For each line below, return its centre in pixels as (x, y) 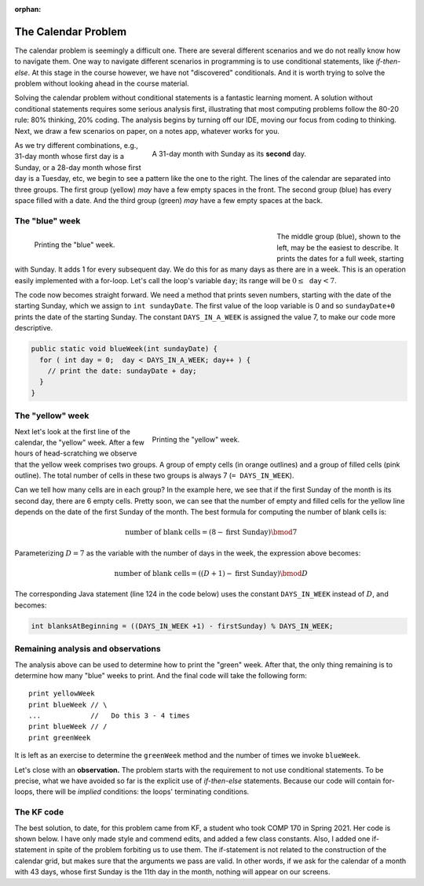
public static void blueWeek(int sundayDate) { (124, 349)
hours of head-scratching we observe (76, 453)
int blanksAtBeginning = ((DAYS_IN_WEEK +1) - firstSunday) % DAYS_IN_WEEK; (182, 626)
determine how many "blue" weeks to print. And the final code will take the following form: (161, 675)
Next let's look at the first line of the (73, 431)
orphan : (28, 9)
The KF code (39, 812)
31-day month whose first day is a (69, 157)
